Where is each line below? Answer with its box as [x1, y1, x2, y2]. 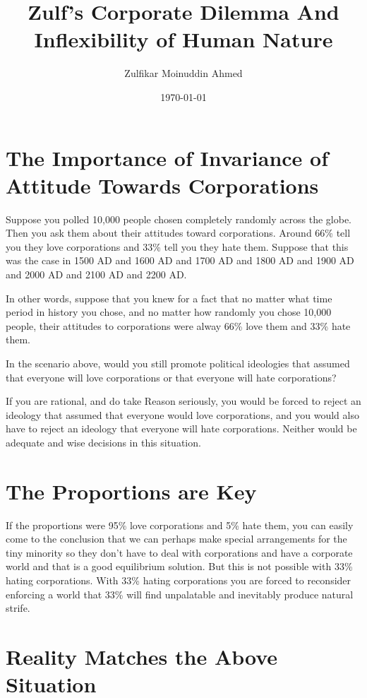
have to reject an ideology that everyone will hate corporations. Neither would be [6, 421, 357, 436]
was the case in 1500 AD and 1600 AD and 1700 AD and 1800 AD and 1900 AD [6, 253, 354, 268]
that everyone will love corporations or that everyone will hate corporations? [6, 369, 337, 384]
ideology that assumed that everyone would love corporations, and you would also [6, 407, 359, 422]
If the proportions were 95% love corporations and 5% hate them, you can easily [6, 517, 354, 532]
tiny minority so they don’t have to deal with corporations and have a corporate [6, 545, 353, 560]
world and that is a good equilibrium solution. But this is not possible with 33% [6, 559, 353, 574]
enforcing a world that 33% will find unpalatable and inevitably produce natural [6, 586, 354, 601]
